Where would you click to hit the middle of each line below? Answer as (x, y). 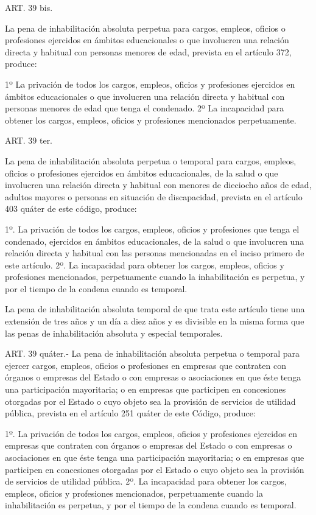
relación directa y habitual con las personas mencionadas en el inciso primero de (155, 253)
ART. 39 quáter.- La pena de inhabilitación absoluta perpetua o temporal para (153, 353)
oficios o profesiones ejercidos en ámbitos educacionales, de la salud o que (142, 173)
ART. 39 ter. (29, 140)
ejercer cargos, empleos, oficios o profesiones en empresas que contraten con (146, 365)
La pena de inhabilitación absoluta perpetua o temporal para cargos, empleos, (151, 160)
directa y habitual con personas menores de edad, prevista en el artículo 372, (148, 51)
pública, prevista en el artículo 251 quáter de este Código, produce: (130, 413)
